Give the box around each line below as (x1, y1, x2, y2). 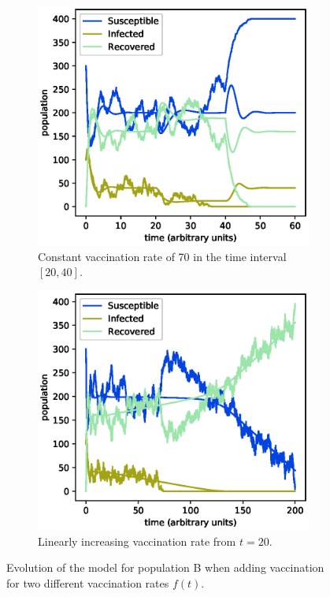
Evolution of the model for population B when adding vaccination (6, 559, 324, 576)
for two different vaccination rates (6, 574, 169, 591)
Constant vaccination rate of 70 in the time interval (38, 248, 287, 264)
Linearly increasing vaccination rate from (38, 532, 236, 549)
